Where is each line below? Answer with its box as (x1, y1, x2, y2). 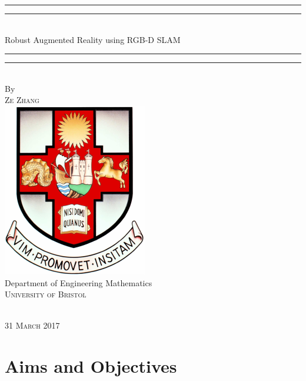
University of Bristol (5, 288, 87, 300)
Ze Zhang (5, 94, 39, 106)
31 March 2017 (5, 319, 60, 332)
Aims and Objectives (5, 354, 177, 378)
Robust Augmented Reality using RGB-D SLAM (5, 33, 181, 45)
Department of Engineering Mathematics (5, 276, 152, 289)
